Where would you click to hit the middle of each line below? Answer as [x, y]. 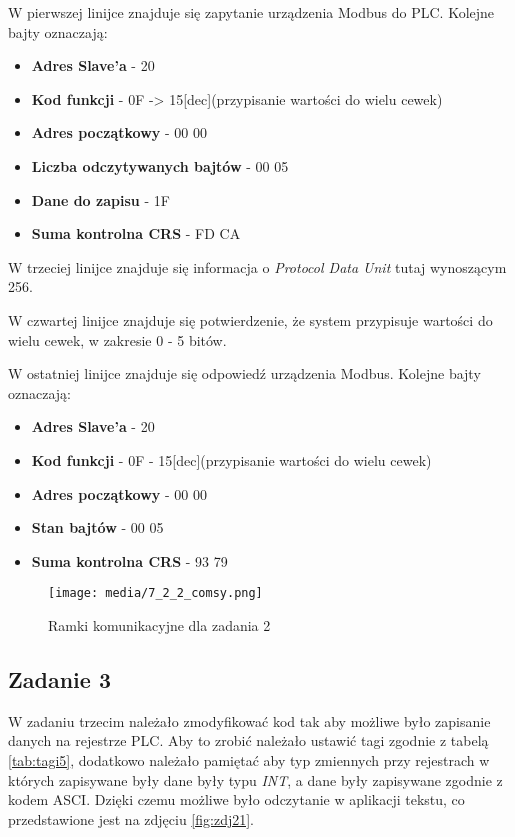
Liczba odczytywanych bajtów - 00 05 [160, 165]
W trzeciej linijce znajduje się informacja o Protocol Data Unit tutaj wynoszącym [257, 266]
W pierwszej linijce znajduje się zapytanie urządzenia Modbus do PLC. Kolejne [251, 12]
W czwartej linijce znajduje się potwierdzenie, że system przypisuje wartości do [250, 319]
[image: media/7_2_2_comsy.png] [155, 593]
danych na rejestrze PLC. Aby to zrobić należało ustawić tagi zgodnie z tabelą [248, 740]
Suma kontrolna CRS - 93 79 [129, 560]
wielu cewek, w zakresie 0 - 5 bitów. [117, 339]
